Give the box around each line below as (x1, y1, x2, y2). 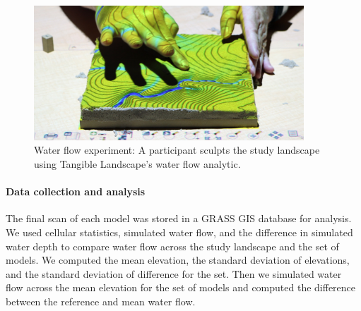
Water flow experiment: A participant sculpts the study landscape (34, 142, 320, 157)
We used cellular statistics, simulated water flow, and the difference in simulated (6, 224, 353, 239)
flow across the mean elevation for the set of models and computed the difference (6, 280, 356, 295)
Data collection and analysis (6, 184, 146, 199)
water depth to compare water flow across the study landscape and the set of (6, 238, 339, 253)
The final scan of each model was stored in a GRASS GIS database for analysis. (6, 211, 352, 226)
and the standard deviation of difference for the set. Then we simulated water (6, 266, 342, 281)
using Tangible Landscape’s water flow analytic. (34, 156, 241, 171)
